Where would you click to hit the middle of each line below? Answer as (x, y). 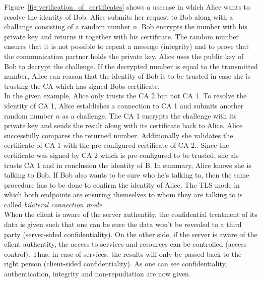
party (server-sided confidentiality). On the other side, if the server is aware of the (131, 234)
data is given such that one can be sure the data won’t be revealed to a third (123, 224)
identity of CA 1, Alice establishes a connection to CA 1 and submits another (124, 105)
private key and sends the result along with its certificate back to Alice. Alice (123, 125)
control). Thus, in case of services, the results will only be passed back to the (123, 253)
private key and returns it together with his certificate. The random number (121, 36)
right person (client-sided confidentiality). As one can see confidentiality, (116, 264)
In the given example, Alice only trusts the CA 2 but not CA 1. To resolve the (125, 96)
